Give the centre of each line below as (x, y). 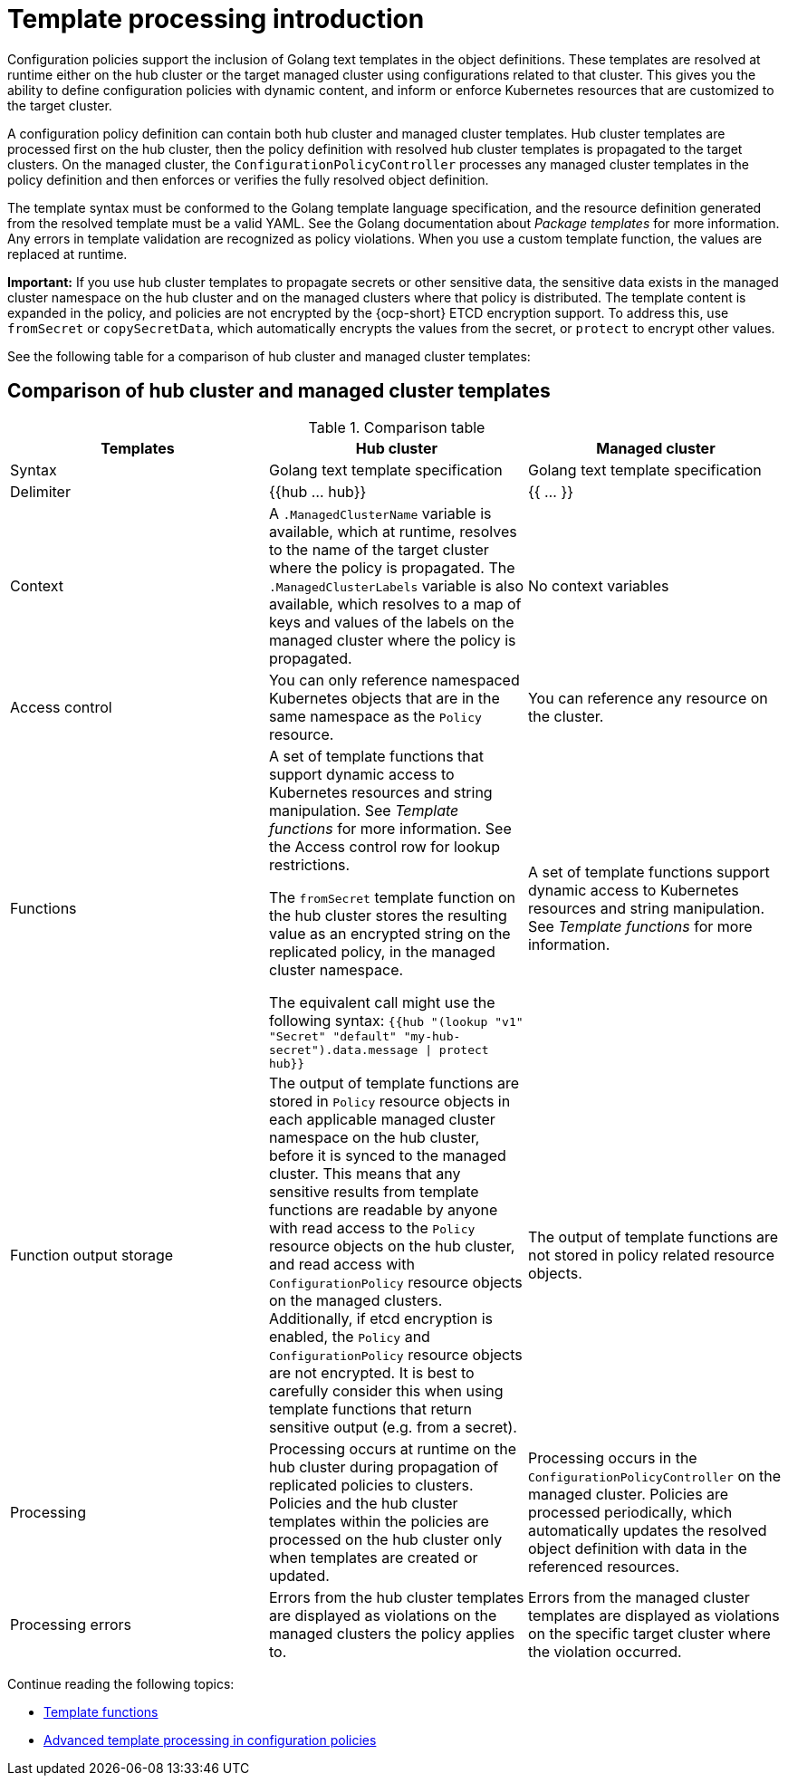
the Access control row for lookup (384, 846)
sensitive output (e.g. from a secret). (393, 1427)
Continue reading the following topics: (121, 1683)
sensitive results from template (374, 1191)
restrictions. (309, 864)
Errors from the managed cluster (639, 1597)
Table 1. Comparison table (397, 427)
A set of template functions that (376, 756)
